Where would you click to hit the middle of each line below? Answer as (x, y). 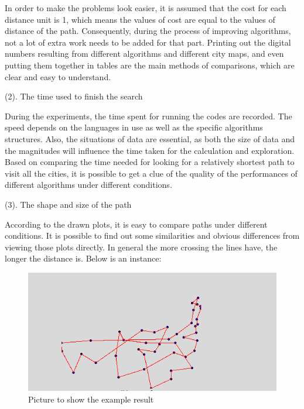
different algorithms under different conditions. (88, 185)
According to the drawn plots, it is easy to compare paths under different (136, 224)
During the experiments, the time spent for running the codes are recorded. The (148, 116)
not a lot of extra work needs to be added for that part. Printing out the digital (148, 42)
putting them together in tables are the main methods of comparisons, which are (150, 65)
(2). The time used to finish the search (74, 96)
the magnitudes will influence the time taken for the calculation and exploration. (150, 150)
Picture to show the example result (91, 399)
